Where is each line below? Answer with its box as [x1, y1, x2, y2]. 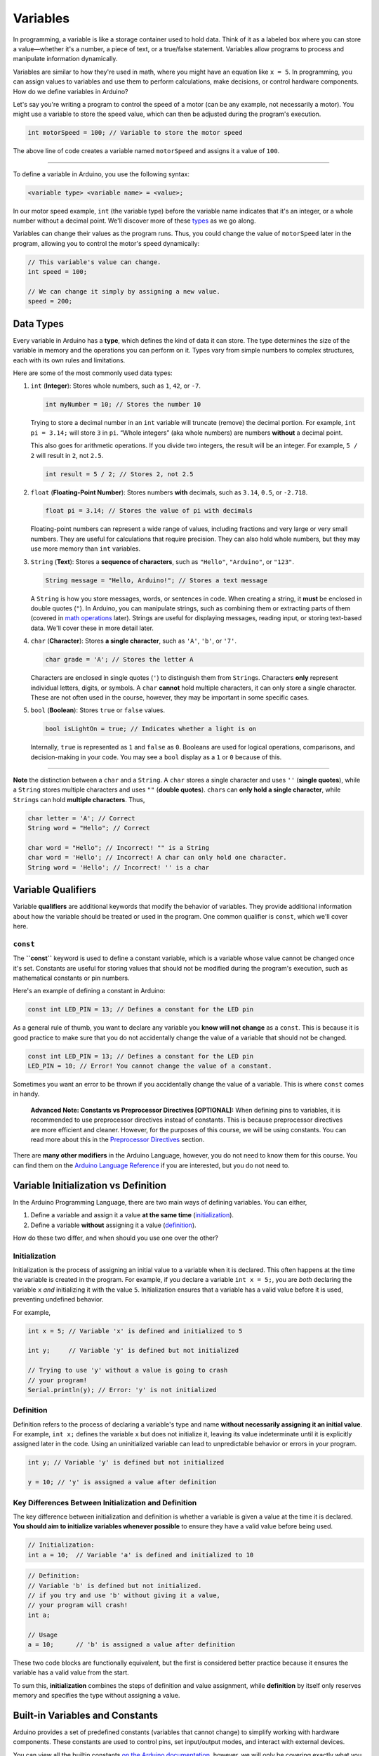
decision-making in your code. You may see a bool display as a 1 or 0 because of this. [30, 752, 282, 761]
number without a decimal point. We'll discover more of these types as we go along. [13, 216, 256, 225]
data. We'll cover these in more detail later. [30, 624, 154, 632]
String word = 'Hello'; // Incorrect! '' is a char [27, 863, 210, 871]
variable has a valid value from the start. [13, 1668, 129, 1677]
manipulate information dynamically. [13, 55, 118, 63]
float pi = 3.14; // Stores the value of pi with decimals [45, 506, 253, 515]
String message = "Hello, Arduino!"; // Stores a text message [45, 576, 268, 584]
